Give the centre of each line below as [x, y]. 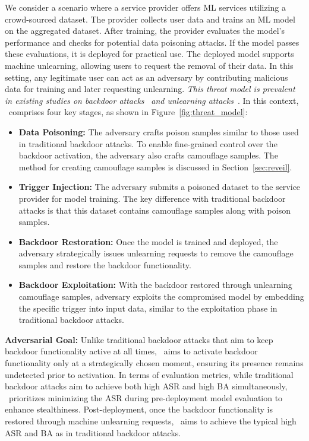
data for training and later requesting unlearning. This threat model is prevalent [150, 89]
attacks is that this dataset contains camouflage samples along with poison [154, 210]
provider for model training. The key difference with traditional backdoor [152, 198]
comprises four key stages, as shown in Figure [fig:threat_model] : [128, 112]
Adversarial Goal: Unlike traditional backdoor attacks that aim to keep [139, 339]
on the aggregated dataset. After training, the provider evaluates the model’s [145, 31]
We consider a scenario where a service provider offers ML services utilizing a [146, 7]
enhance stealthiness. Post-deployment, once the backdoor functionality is [139, 409]
